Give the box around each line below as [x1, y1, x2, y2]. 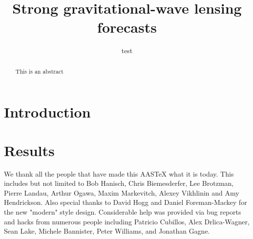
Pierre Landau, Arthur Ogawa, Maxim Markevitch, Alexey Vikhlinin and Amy [4, 187, 239, 198]
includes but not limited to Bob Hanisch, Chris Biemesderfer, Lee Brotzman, [4, 178, 234, 188]
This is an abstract [15, 67, 63, 75]
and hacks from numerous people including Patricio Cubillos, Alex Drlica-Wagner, [4, 216, 250, 226]
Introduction [4, 102, 91, 122]
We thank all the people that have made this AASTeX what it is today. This [4, 168, 234, 179]
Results [4, 140, 55, 160]
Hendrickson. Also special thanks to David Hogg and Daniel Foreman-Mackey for [4, 197, 247, 207]
